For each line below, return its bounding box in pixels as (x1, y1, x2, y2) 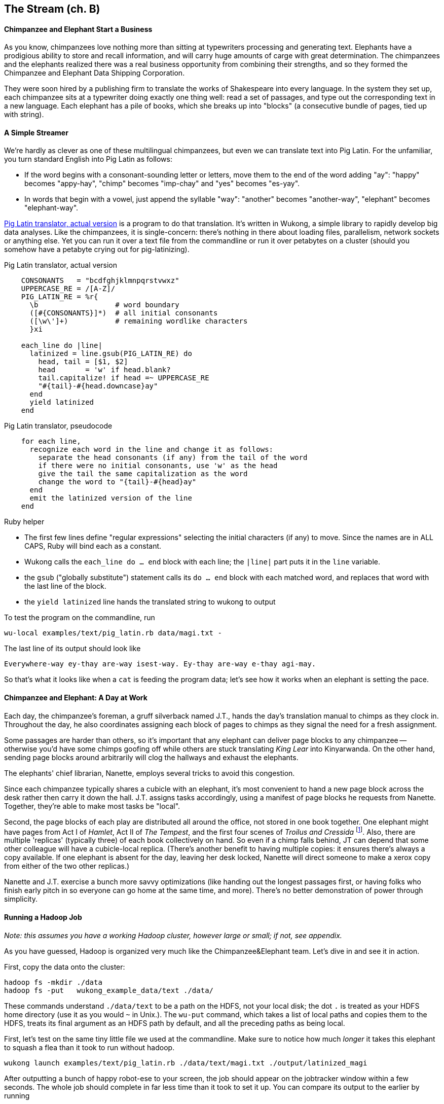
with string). (4, 110, 44, 119)
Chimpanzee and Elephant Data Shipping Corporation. (4, 68, 185, 78)
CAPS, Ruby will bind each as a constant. (24, 542, 162, 551)
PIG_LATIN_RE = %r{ (21, 293, 98, 301)
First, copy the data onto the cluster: (4, 962, 125, 971)
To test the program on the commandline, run (4, 613, 155, 622)
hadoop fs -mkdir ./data (4, 978, 102, 986)
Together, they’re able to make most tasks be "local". (4, 801, 180, 810)
